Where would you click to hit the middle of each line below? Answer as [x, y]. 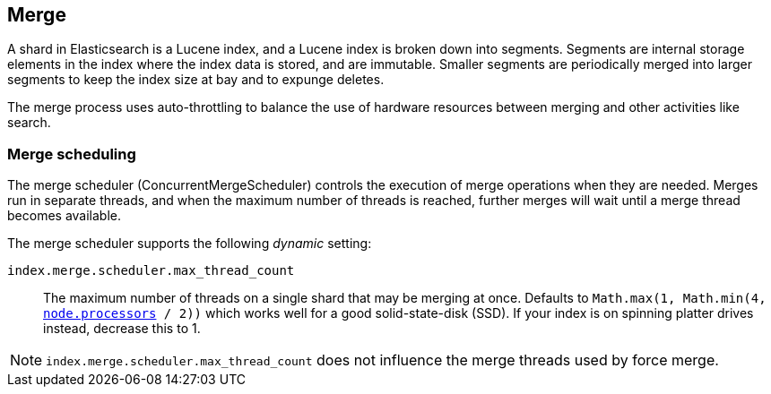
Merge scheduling [72, 154]
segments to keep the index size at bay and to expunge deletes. [196, 80]
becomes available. [64, 216]
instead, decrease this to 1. [122, 329]
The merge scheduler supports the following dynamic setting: [190, 244]
